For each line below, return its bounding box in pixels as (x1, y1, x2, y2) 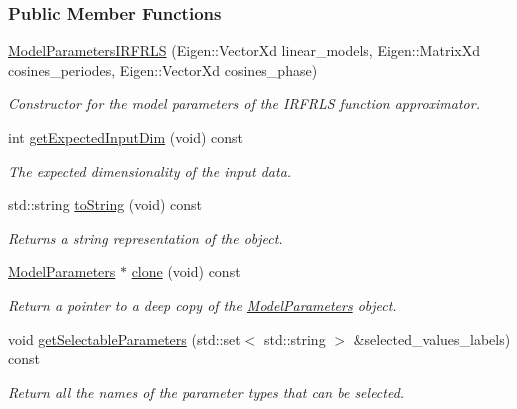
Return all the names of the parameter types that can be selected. (8, 381, 405, 402)
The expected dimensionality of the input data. (8, 160, 292, 181)
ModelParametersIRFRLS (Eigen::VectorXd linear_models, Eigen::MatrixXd (8, 40, 480, 61)
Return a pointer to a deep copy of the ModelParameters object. (8, 294, 397, 315)
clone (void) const (131, 261, 241, 282)
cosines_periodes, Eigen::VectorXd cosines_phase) (8, 59, 318, 80)
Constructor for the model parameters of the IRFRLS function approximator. (8, 93, 480, 114)
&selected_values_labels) (353, 328, 511, 349)
